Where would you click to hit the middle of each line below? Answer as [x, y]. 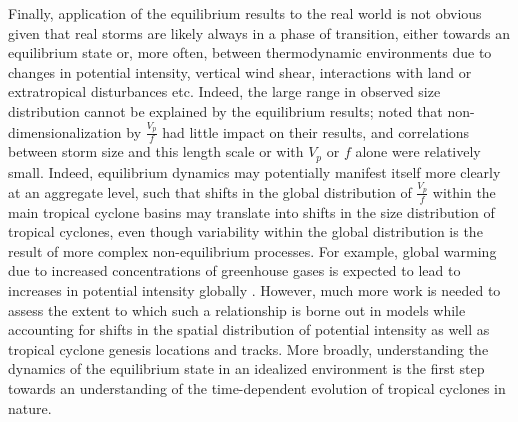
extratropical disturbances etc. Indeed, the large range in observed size [224, 91]
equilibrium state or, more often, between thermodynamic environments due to [250, 52]
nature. [30, 407]
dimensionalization [65, 131]
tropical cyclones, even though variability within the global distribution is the [245, 231]
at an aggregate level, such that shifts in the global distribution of [210, 191]
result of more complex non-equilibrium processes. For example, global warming [252, 250]
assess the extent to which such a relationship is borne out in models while [237, 309]
